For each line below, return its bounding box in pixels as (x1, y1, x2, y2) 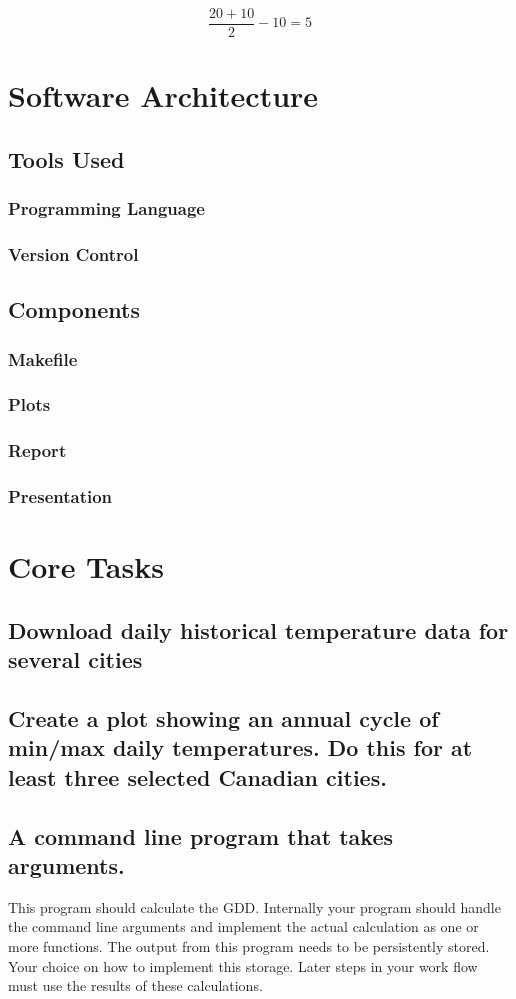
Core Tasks (8, 546, 164, 587)
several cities (8, 644, 143, 675)
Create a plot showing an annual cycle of (8, 703, 439, 733)
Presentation (8, 484, 113, 509)
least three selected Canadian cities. (8, 761, 387, 792)
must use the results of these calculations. (8, 975, 263, 996)
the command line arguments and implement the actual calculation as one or (8, 916, 479, 937)
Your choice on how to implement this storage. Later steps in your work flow (8, 955, 478, 976)
